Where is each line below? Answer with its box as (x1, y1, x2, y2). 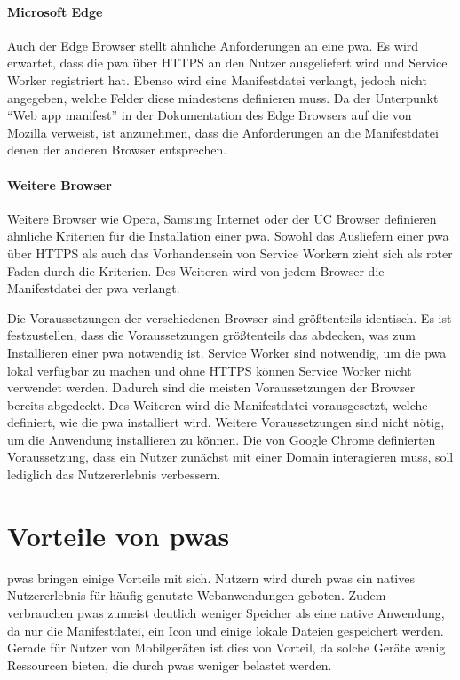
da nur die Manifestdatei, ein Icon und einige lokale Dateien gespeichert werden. (7, 621, 444, 639)
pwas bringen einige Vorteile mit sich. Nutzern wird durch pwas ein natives (7, 568, 415, 587)
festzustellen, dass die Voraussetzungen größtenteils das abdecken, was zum (7, 326, 416, 344)
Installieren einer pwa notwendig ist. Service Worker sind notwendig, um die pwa (7, 343, 447, 361)
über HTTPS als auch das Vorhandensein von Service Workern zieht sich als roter (7, 243, 453, 262)
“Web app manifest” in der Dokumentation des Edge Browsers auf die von (7, 106, 412, 124)
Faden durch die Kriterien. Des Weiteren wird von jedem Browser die (7, 261, 385, 280)
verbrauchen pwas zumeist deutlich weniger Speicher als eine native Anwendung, (7, 603, 445, 621)
